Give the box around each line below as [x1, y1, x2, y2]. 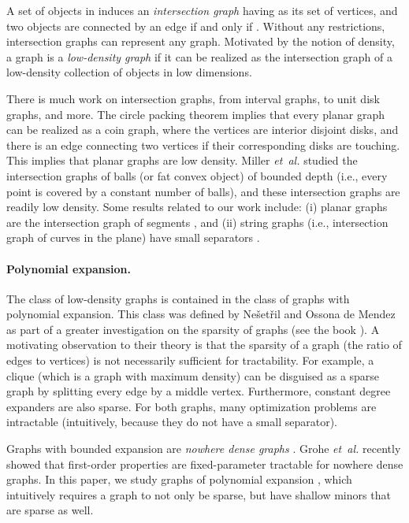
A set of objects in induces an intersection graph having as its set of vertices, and [6, 2, 398, 18]
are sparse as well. [6, 502, 94, 518]
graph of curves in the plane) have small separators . [6, 229, 260, 246]
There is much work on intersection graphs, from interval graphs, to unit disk [6, 90, 380, 106]
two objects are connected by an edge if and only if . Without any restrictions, [6, 17, 385, 34]
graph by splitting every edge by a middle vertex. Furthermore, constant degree [6, 383, 391, 399]
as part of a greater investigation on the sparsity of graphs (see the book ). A [6, 321, 380, 337]
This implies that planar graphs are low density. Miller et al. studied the [6, 152, 358, 169]
